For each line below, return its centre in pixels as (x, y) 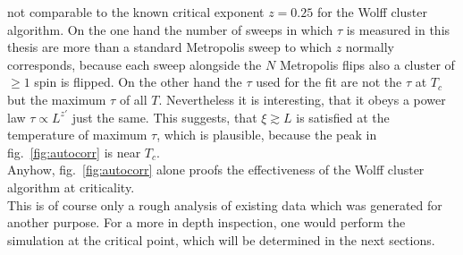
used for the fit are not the (329, 82)
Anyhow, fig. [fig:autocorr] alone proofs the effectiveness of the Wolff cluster (216, 170)
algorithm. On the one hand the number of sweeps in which (170, 29)
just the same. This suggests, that (164, 117)
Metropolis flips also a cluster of (367, 64)
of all (133, 99)
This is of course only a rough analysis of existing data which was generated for (225, 204)
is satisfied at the (343, 117)
